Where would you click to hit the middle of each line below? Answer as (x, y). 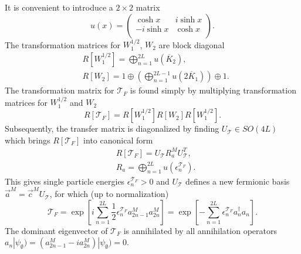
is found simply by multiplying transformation (213, 90)
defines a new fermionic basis (238, 181)
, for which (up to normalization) (109, 194)
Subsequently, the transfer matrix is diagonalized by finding (112, 128)
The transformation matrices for (63, 44)
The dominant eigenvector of (56, 230)
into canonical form (118, 140)
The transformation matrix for (60, 90)
